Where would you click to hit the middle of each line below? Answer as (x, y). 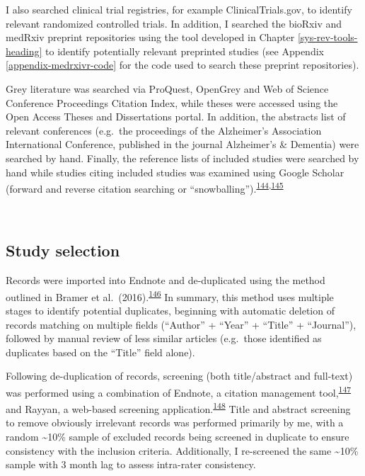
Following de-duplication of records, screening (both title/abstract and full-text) (179, 376)
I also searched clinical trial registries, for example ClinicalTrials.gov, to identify (179, 9)
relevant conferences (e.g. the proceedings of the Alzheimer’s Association (164, 130)
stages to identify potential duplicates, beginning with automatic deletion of (170, 311)
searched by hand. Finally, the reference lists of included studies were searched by (182, 158)
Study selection (63, 250)
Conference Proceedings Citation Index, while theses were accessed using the (172, 102)
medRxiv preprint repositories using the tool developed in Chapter (150, 37)
